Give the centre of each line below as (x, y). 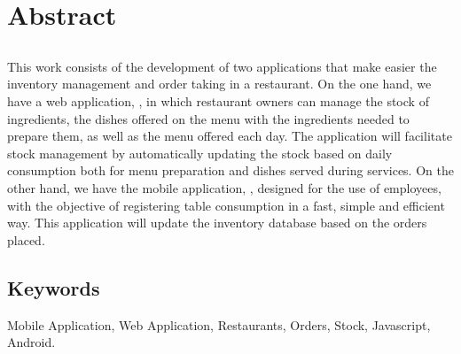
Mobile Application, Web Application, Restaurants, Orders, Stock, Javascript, (219, 324)
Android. (31, 342)
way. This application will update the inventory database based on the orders (217, 223)
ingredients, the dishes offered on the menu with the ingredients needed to (208, 118)
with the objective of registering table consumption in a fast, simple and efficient (226, 205)
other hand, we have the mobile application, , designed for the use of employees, (224, 187)
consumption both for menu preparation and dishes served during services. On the (230, 170)
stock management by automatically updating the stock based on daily (200, 153)
